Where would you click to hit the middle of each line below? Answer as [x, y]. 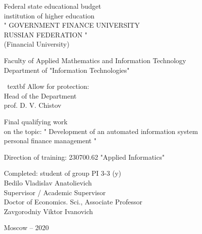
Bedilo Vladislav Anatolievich [48, 182]
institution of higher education [49, 15]
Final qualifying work [36, 121]
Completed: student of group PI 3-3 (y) [63, 173]
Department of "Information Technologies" [67, 70]
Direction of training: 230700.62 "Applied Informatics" [84, 157]
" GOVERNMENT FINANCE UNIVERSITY [72, 25]
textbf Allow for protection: [48, 86]
